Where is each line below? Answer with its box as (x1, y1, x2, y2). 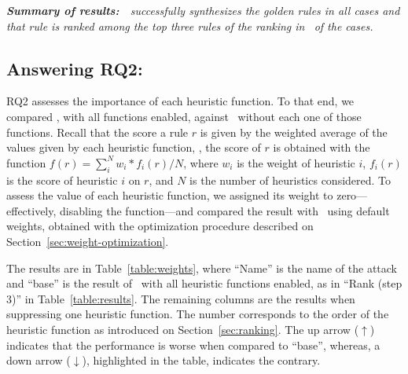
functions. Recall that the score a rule (6, 123, 189, 140)
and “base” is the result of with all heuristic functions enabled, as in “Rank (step (6, 275, 402, 291)
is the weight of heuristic (237, 154, 355, 170)
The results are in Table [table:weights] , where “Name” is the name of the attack (6, 259, 397, 276)
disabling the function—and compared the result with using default (60, 202, 390, 218)
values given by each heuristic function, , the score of (6, 139, 261, 156)
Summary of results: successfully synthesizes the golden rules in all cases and (6, 2, 400, 18)
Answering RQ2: (6, 56, 143, 80)
